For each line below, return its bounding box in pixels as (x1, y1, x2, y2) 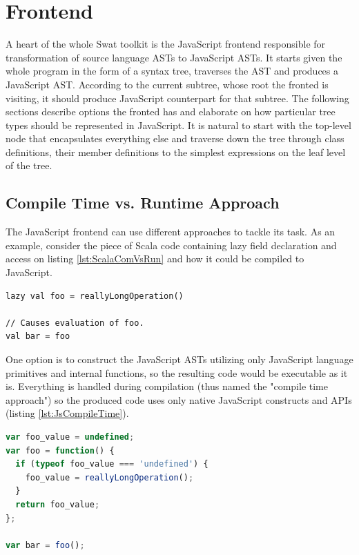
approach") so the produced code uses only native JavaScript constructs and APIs (6, 392, 352, 407)
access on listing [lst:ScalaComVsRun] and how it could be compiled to (6, 251, 304, 266)
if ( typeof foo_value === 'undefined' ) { (15, 459, 208, 469)
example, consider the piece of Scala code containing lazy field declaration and (6, 237, 337, 252)
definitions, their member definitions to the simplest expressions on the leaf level (6, 144, 346, 159)
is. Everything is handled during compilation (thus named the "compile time (6, 379, 328, 393)
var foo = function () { (6, 445, 115, 456)
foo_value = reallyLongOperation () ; (25, 472, 194, 483)
